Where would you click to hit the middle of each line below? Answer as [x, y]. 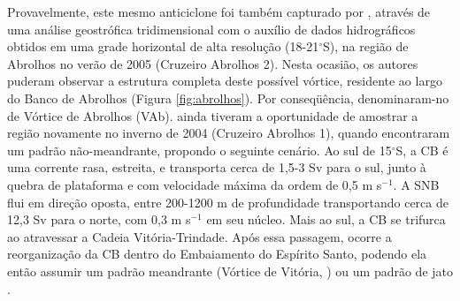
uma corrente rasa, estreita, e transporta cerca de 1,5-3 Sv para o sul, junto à [217, 167]
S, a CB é [422, 150]
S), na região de [366, 46]
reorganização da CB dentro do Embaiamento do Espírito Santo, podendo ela [217, 254]
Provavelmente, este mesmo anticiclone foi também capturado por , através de [219, 11]
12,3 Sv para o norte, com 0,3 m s [99, 219]
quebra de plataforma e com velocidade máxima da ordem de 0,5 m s [195, 184]
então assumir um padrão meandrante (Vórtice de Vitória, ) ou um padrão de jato [230, 271]
